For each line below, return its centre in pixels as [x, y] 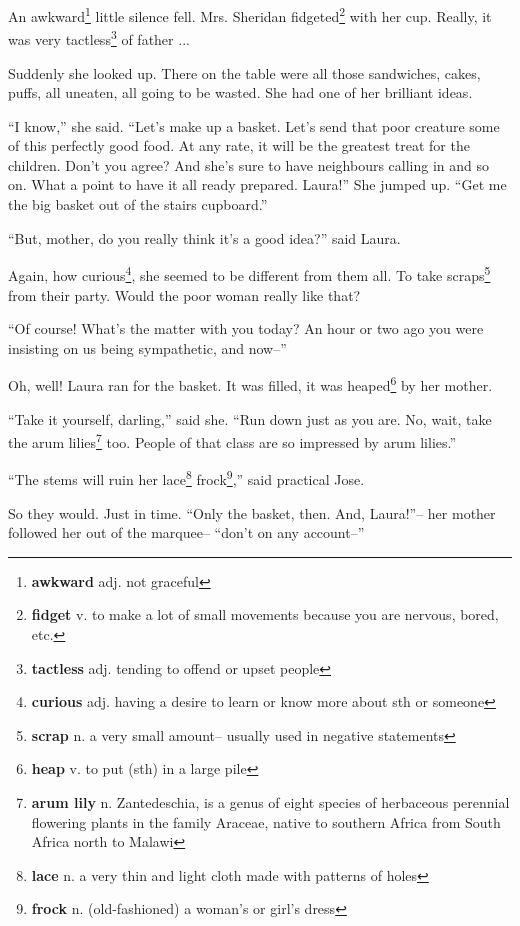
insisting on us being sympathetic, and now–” [147, 347]
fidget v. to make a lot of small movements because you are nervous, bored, [265, 614]
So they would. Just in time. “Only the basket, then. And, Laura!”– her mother [252, 512]
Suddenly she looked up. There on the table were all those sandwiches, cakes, [244, 72]
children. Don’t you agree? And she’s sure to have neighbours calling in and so [249, 164]
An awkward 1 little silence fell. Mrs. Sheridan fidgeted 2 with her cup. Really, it [250, 14]
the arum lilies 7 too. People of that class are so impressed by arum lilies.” [232, 440]
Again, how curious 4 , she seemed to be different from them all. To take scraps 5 [249, 273]
